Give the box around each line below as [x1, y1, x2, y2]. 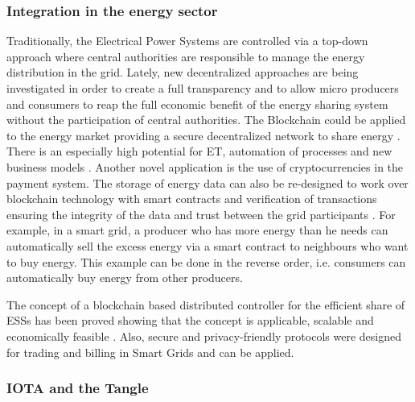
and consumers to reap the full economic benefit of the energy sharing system [6, 95, 388, 112]
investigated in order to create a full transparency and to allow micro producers [6, 80, 399, 96]
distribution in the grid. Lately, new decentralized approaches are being [6, 64, 359, 81]
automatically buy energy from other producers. [6, 269, 243, 286]
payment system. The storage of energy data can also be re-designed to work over [6, 174, 409, 191]
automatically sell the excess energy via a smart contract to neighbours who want [6, 237, 409, 254]
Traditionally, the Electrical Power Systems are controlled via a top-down [6, 32, 368, 49]
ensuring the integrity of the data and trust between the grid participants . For [6, 205, 396, 222]
